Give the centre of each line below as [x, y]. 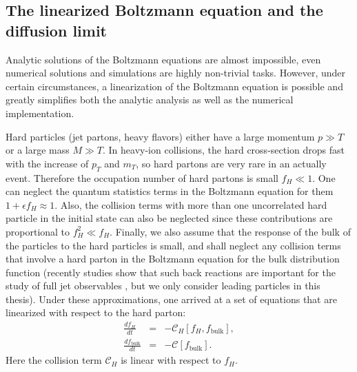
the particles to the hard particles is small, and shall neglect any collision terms [173, 245]
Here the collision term [54, 360]
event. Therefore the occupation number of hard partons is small [142, 177]
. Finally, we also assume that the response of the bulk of [230, 231]
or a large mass [38, 150]
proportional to [38, 231]
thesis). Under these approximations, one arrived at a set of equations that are [171, 299]
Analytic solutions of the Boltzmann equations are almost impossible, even [163, 59]
